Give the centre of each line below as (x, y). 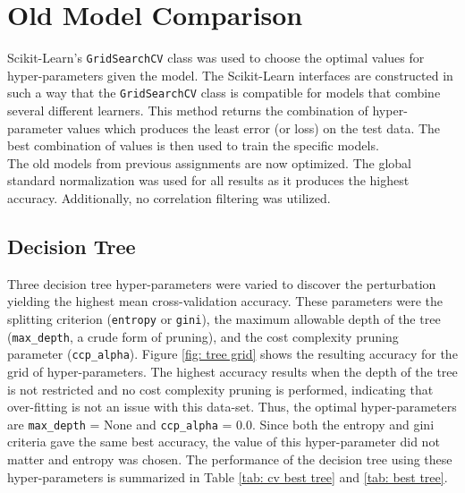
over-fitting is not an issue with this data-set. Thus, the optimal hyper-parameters (232, 407)
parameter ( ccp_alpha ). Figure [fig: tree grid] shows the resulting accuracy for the (232, 354)
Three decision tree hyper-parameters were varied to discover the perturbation (222, 283)
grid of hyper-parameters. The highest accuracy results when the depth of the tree (232, 371)
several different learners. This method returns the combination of (188, 110)
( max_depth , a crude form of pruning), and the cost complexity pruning (203, 336)
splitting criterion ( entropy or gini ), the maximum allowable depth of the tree (224, 318)
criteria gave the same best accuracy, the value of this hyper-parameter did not (224, 442)
